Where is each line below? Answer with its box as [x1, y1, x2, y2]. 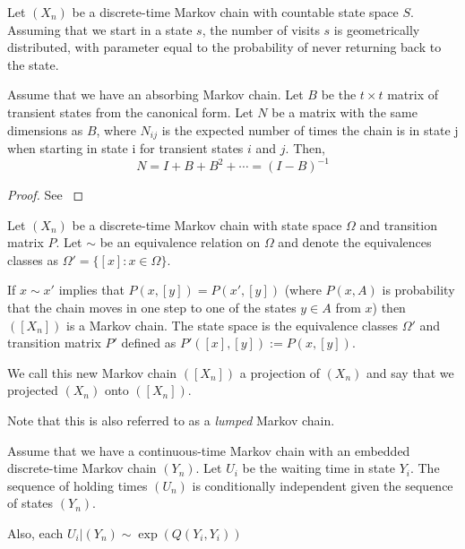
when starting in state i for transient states [7, 139, 244, 158]
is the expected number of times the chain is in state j [161, 120, 459, 139]
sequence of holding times [7, 476, 148, 494]
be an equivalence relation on [99, 233, 261, 252]
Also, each [7, 524, 64, 543]
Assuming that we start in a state [7, 20, 193, 39]
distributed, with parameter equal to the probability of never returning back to [7, 38, 442, 56]
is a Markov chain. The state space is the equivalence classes [66, 315, 398, 334]
